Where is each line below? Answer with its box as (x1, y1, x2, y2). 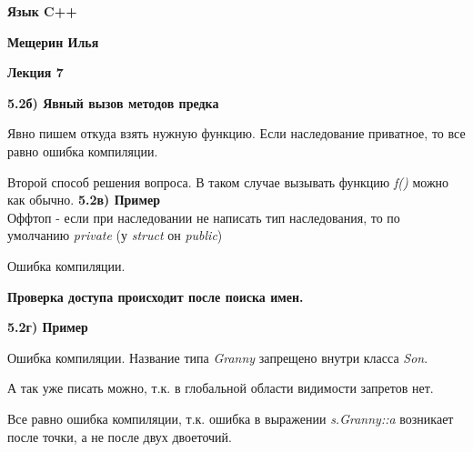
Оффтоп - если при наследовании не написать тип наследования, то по (7, 207, 400, 226)
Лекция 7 (7, 63, 64, 82)
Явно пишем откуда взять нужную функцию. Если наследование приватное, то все (7, 124, 466, 143)
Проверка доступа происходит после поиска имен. (7, 286, 304, 306)
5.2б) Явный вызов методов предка (7, 93, 219, 112)
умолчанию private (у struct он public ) (7, 226, 223, 245)
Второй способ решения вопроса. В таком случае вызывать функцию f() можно (7, 172, 449, 191)
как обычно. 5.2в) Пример (7, 190, 160, 209)
